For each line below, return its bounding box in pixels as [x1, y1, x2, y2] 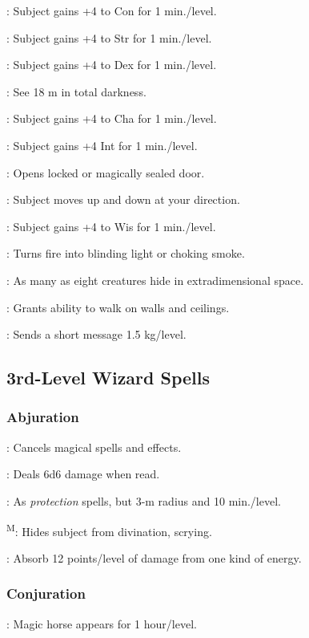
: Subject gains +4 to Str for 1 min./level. [6, 29, 212, 46]
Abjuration [6, 407, 79, 427]
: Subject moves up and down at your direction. [6, 191, 240, 208]
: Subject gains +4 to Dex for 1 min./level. [6, 56, 217, 73]
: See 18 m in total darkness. [6, 83, 146, 100]
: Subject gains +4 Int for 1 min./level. [6, 136, 198, 153]
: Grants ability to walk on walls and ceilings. [6, 299, 230, 315]
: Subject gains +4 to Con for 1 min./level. [6, 2, 217, 18]
